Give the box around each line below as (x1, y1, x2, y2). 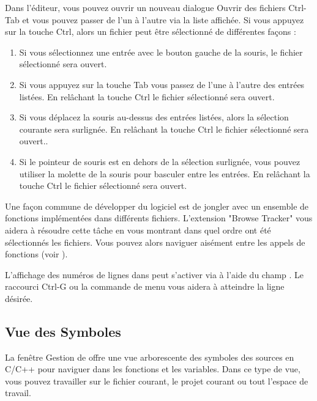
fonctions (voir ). (5, 248, 68, 260)
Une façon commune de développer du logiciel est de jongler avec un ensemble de (5, 199, 309, 212)
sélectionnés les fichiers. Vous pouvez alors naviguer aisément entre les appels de (5, 235, 305, 248)
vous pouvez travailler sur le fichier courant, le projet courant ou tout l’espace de (5, 374, 308, 387)
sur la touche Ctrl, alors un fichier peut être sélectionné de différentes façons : (5, 25, 296, 38)
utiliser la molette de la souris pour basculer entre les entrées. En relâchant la (19, 167, 310, 180)
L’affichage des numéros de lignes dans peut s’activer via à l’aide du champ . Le (5, 268, 304, 281)
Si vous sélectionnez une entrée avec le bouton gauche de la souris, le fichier (19, 45, 303, 58)
